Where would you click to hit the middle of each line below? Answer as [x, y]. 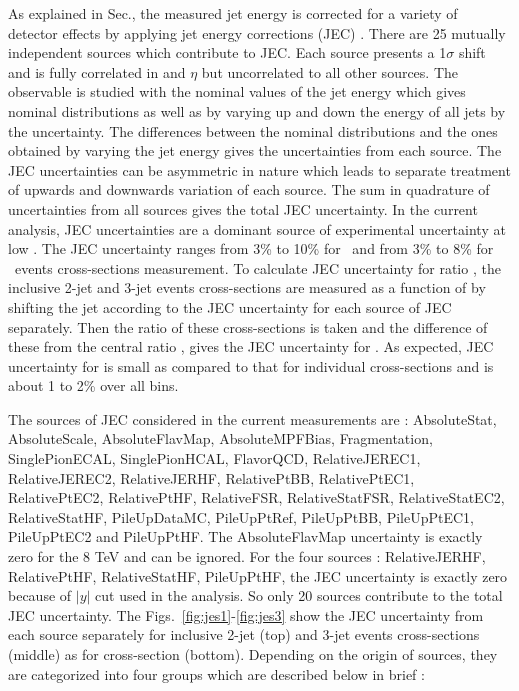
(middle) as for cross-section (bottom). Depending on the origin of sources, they [253, 654]
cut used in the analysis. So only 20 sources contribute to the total [299, 595]
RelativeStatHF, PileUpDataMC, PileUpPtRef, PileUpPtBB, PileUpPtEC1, [241, 516]
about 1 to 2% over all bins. [93, 385]
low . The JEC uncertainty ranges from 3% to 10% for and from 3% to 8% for [251, 248]
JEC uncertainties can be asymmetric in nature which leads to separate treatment [259, 169]
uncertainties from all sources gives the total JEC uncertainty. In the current [243, 208]
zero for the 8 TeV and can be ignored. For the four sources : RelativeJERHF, [247, 556]
